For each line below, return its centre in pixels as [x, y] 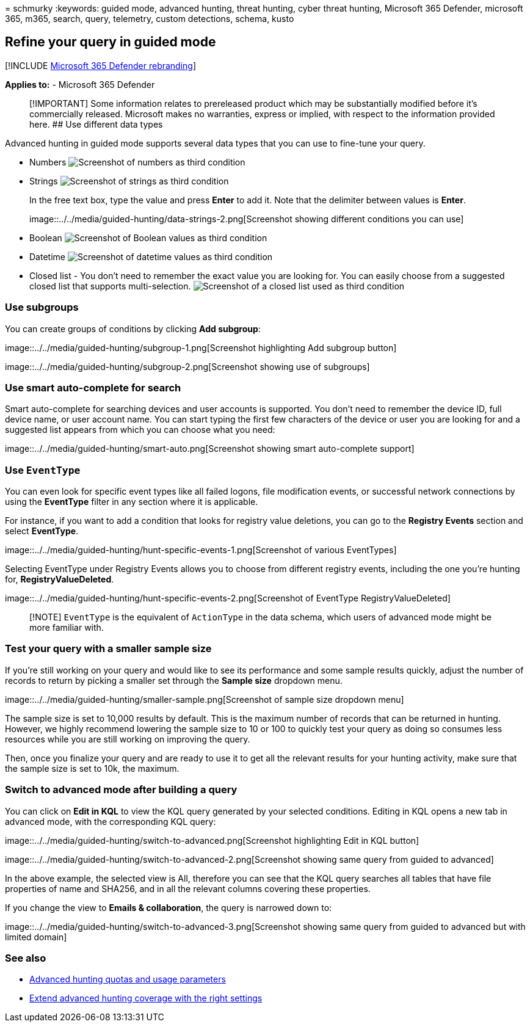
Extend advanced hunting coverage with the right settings [146, 998]
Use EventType [43, 470]
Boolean [46, 238]
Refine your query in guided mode [111, 42]
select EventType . [42, 531]
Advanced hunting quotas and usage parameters [128, 979]
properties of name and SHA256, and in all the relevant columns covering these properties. [188, 888]
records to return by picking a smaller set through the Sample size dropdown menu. [174, 680]
